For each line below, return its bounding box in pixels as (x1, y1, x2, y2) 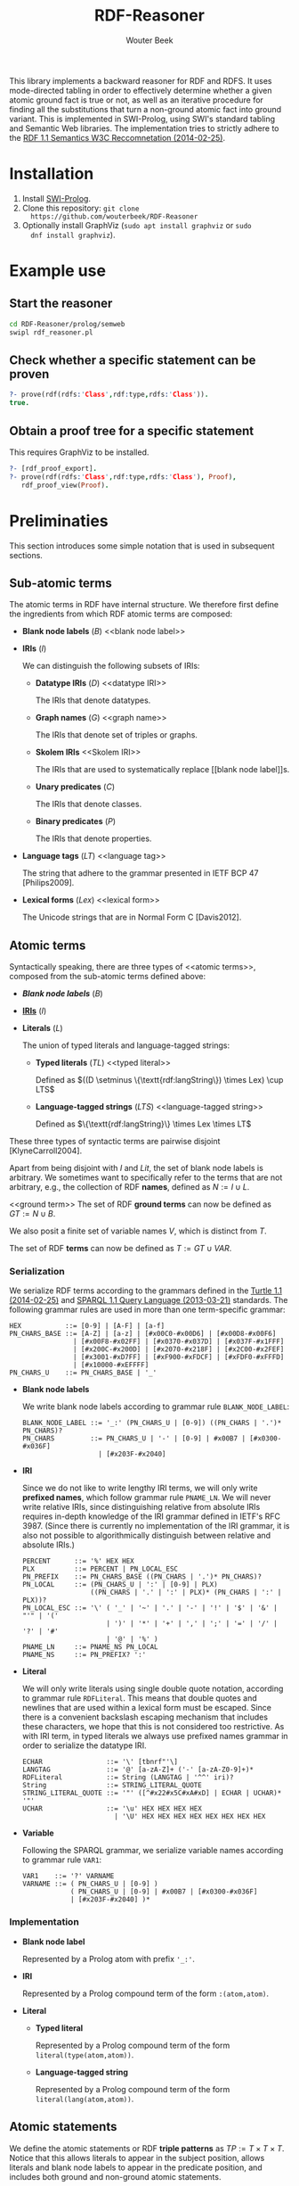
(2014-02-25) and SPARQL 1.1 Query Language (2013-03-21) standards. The (9, 1295, 288, 1306)
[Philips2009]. (21, 878, 75, 888)
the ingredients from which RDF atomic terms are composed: (9, 608, 233, 620)
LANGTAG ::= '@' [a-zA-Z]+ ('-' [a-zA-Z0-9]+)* (21, 1765, 255, 1775)
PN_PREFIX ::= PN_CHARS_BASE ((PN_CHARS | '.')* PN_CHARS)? (21, 1572, 263, 1581)
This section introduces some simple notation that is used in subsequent (9, 540, 275, 551)
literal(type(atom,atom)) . (35, 2049, 134, 2060)
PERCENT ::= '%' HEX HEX (21, 1557, 135, 1566)
